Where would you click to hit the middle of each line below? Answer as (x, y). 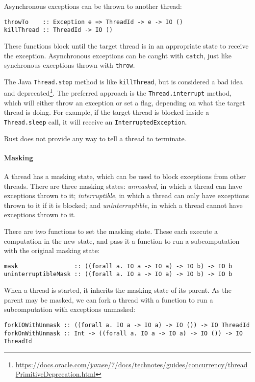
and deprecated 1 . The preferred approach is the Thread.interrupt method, (118, 92)
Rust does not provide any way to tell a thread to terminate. (95, 138)
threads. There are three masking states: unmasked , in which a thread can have (123, 186)
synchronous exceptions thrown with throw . (70, 65)
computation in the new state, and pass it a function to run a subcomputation (122, 241)
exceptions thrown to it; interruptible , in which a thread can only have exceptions (127, 195)
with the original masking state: (52, 250)
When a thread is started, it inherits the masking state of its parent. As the (118, 290)
